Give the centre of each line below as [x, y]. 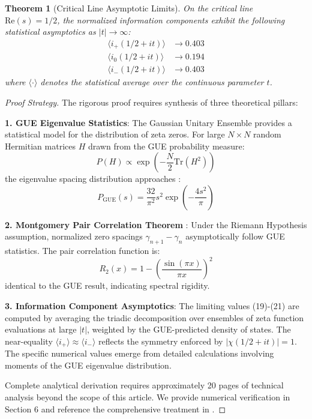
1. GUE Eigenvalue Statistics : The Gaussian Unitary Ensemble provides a [148, 122]
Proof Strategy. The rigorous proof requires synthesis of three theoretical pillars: [151, 102]
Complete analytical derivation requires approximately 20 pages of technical [144, 385]
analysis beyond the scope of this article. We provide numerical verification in [148, 396]
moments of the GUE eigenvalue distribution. [88, 365]
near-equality [29, 341]
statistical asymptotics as [50, 32]
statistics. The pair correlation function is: [82, 251]
